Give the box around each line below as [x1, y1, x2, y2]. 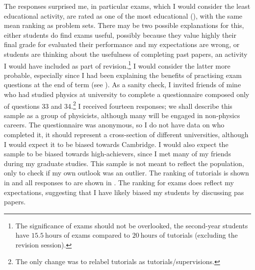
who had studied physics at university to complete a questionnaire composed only [4, 89, 250, 99]
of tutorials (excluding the [159, 230, 238, 240]
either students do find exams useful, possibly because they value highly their [4, 29, 236, 40]
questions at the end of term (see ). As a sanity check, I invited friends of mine [4, 79, 241, 90]
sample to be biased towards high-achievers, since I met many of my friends [4, 148, 231, 159]
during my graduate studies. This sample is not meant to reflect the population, [4, 158, 244, 168]
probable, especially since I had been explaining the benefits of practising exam [4, 70, 242, 80]
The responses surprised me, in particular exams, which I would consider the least [4, 1, 251, 11]
